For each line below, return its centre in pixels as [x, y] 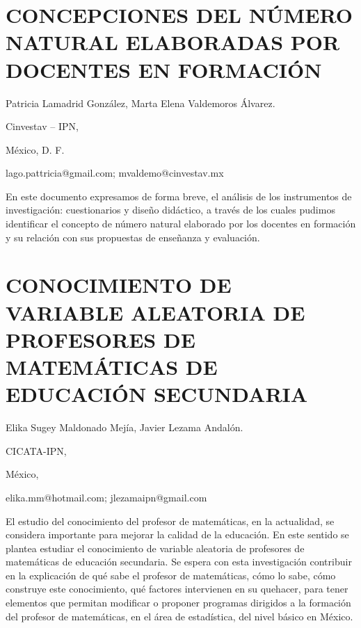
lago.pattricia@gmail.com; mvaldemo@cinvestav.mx [115, 173]
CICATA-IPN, [36, 450]
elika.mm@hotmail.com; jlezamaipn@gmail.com [106, 497]
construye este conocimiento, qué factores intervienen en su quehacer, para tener [177, 589]
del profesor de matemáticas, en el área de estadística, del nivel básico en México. [179, 616]
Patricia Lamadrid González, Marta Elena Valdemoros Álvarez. [141, 103]
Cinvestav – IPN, [42, 126]
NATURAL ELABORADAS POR [173, 42]
